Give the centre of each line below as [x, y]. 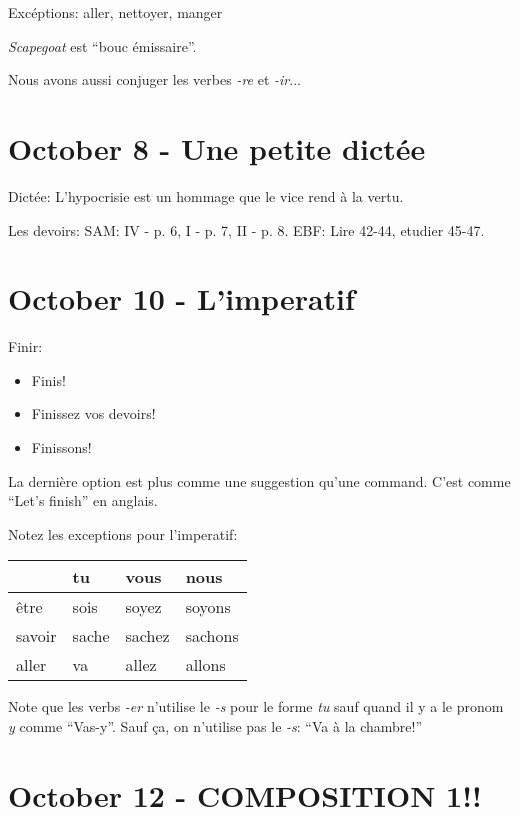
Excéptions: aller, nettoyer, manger [115, 12]
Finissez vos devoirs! [93, 413]
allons [205, 665]
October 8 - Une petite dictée [217, 147]
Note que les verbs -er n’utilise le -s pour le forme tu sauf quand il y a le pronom [256, 706]
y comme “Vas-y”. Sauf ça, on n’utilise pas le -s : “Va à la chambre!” [215, 725]
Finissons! [61, 447]
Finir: [25, 346]
